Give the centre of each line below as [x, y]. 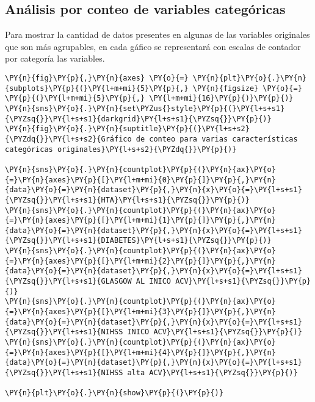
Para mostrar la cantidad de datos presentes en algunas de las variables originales [157, 34]
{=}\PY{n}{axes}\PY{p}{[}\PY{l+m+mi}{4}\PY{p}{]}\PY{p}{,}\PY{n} [140, 352]
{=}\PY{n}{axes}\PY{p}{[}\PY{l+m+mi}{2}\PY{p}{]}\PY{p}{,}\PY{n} [140, 261]
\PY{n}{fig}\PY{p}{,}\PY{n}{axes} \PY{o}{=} [97, 78]
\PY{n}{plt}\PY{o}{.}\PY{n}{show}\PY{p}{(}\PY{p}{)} [114, 393]
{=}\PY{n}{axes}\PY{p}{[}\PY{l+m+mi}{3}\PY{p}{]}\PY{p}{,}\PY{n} [140, 312]
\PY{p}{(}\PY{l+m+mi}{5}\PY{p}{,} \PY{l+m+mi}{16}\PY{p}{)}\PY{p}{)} [149, 99]
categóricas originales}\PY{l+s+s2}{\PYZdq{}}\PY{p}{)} [121, 149]
